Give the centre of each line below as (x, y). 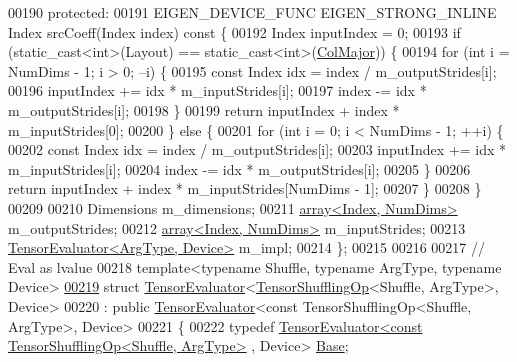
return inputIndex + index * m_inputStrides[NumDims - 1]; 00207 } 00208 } (245, 188)
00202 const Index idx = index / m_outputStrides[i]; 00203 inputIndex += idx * (257, 149)
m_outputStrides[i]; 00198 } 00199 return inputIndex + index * (204, 109)
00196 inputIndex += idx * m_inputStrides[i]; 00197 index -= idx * (217, 90)
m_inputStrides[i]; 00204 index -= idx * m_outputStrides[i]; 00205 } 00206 (239, 168)
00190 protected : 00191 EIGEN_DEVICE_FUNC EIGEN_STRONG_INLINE (252, 12)
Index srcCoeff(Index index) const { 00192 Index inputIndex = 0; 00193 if (234, 31)
